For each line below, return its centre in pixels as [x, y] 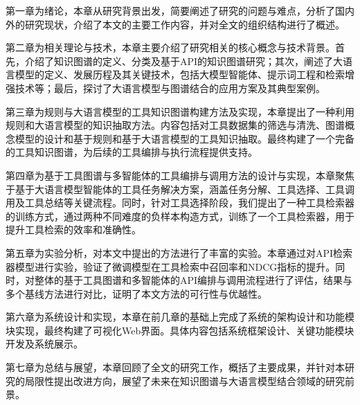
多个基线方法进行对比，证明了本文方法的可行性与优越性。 [136, 293]
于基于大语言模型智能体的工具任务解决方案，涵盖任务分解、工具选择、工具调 [180, 189]
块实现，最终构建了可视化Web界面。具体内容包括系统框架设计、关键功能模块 [180, 330]
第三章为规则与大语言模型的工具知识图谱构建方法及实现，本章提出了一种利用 [180, 111]
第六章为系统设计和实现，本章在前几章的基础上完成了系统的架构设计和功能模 [180, 317]
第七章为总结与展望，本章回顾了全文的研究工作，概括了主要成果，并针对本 [175, 367]
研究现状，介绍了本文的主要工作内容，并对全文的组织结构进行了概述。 [184, 24]
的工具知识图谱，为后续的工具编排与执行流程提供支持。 [132, 152]
